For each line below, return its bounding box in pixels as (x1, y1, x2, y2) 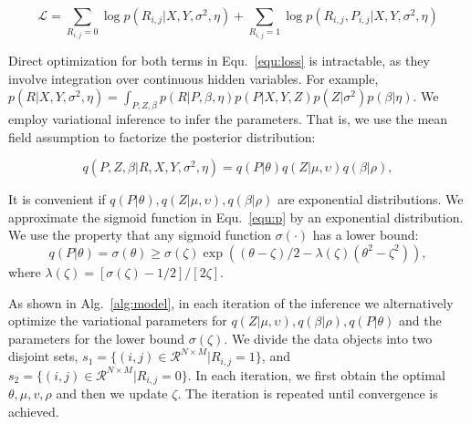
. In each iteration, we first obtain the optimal (187, 365, 445, 384)
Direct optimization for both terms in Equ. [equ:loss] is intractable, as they (8, 50, 430, 69)
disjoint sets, (8, 346, 78, 366)
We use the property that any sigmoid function (8, 225, 272, 244)
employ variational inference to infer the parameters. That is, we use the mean (8, 109, 448, 128)
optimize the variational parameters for (8, 311, 227, 330)
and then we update (56, 384, 168, 403)
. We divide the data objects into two (224, 328, 433, 347)
